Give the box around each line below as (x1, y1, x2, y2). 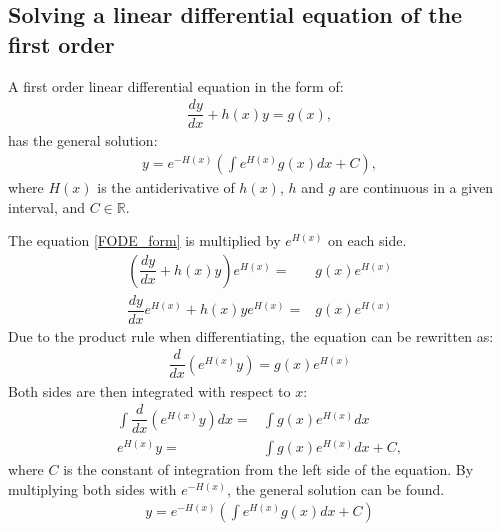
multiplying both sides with (8, 478, 177, 499)
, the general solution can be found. (227, 478, 445, 499)
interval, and (8, 196, 86, 217)
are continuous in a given (339, 176, 494, 197)
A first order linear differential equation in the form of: (8, 75, 344, 96)
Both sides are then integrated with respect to (8, 380, 291, 401)
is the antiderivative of (97, 176, 235, 197)
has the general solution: (8, 130, 158, 151)
